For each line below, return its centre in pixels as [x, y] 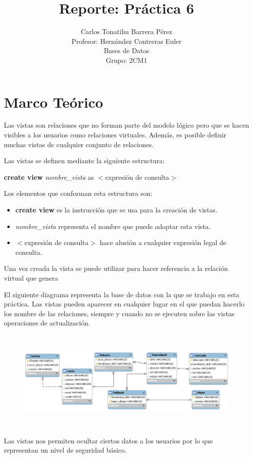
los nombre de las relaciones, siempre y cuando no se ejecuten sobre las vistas [119, 313]
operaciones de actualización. [47, 323]
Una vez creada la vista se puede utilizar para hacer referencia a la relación [116, 268]
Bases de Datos [126, 50]
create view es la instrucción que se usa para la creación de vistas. [116, 210]
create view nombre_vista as [49, 177]
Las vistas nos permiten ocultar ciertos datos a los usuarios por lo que [108, 440]
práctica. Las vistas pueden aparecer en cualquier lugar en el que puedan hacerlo [124, 304]
